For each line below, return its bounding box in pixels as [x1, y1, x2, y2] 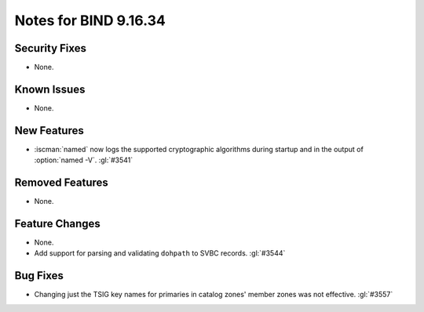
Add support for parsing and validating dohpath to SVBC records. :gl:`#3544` [34, 249, 286, 258]
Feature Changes [14, 216, 101, 230]
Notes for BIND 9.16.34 [14, 12, 166, 29]
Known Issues [14, 82, 86, 96]
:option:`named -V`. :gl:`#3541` [34, 155, 133, 165]
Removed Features [14, 176, 109, 190]
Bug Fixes [14, 269, 64, 282]
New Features [14, 124, 84, 137]
